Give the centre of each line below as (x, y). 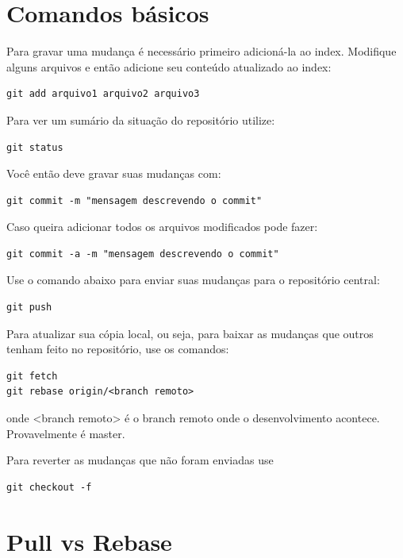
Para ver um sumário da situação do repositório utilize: (141, 119)
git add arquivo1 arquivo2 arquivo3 (103, 94)
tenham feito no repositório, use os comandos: (118, 349)
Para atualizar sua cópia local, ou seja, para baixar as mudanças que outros (190, 333)
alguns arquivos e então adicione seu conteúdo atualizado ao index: (169, 66)
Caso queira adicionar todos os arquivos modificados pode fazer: (162, 227)
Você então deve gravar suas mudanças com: (114, 173)
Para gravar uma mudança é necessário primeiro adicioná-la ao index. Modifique (201, 51)
